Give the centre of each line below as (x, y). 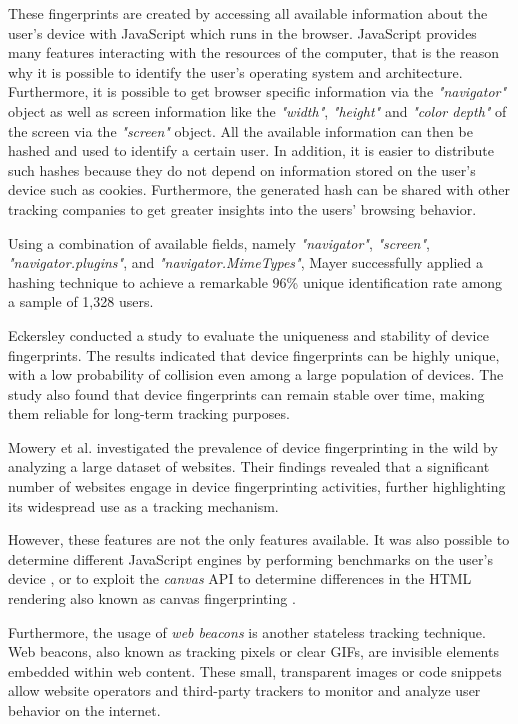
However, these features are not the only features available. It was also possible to (259, 539)
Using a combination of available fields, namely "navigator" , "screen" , (219, 242)
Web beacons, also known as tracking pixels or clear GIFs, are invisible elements (253, 651)
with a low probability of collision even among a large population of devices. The (256, 374)
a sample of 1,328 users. (81, 301)
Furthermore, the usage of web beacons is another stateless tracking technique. (247, 631)
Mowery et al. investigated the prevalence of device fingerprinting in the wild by (253, 446)
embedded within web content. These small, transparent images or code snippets (255, 670)
